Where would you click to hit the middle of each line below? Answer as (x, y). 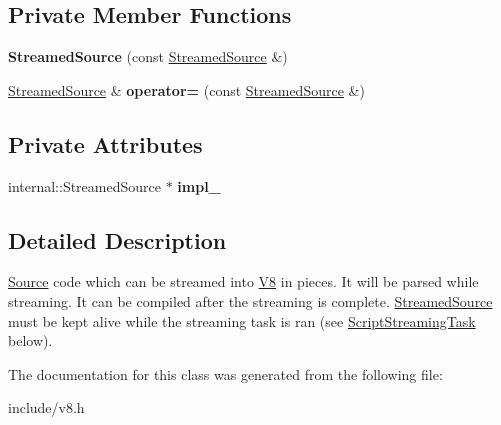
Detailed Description (117, 239)
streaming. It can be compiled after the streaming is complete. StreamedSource (250, 300)
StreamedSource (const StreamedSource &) (148, 56)
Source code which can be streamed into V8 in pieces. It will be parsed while (243, 281)
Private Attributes (105, 143)
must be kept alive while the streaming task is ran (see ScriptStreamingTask (242, 320)
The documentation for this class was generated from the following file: (225, 373)
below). (30, 340)
